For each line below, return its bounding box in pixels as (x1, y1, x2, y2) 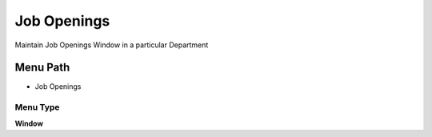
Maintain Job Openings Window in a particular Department (14, 40, 209, 50)
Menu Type (14, 102, 60, 113)
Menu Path (14, 61, 70, 75)
